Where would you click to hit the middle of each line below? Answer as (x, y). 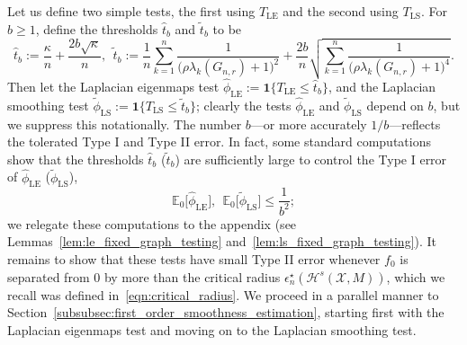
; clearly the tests (244, 105)
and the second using (341, 11)
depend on (395, 105)
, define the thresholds (97, 28)
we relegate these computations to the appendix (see (152, 223)
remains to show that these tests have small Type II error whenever (194, 259)
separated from (49, 276)
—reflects (415, 124)
